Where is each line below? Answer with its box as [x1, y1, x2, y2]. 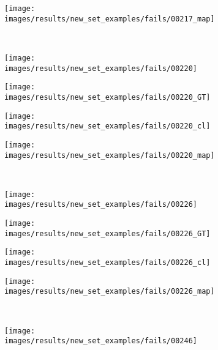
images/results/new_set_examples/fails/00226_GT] [4, 229, 211, 238]
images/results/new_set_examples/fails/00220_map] [4, 151, 215, 160]
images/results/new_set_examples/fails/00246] [4, 337, 197, 346]
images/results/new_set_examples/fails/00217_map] [4, 14, 215, 23]
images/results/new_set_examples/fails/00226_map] [4, 287, 215, 296]
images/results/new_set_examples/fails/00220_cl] [4, 122, 211, 131]
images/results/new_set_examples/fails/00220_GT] [4, 92, 211, 102]
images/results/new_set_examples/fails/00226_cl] [4, 258, 211, 267]
